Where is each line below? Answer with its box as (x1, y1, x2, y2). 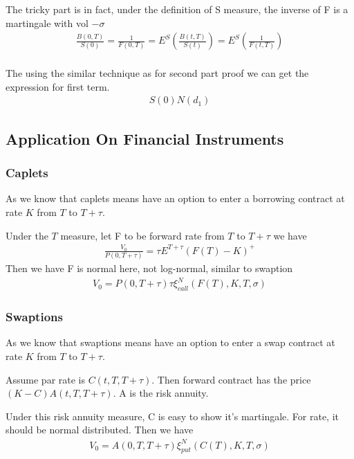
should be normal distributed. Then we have (6, 422, 194, 437)
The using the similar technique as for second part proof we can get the (6, 66, 309, 80)
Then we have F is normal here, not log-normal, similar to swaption (6, 261, 293, 276)
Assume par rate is (6, 372, 86, 386)
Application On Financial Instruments (6, 127, 284, 149)
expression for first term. (6, 79, 110, 93)
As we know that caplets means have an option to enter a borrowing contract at (6, 191, 345, 206)
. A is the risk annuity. (113, 386, 209, 400)
